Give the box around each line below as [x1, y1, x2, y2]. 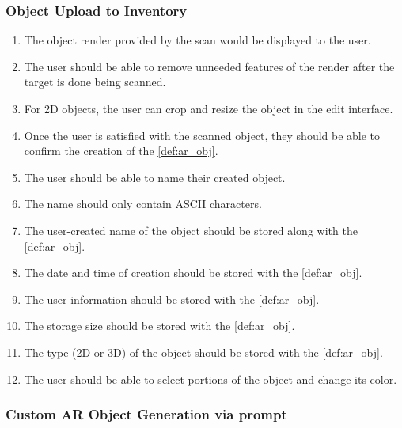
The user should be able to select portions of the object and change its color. [24, 370, 397, 387]
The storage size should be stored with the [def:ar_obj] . [24, 317, 295, 334]
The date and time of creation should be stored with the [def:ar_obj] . [24, 264, 362, 281]
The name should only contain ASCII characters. [24, 195, 262, 212]
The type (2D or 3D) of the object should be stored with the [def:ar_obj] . [24, 343, 383, 360]
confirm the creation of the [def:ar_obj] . [24, 142, 218, 159]
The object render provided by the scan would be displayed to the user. [24, 32, 371, 48]
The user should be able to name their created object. [24, 169, 286, 185]
